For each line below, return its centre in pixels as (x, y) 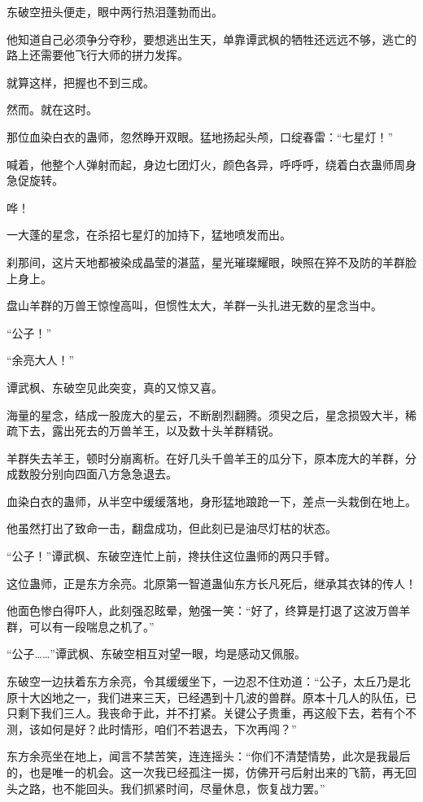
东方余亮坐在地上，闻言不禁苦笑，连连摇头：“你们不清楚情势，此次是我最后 (209, 756)
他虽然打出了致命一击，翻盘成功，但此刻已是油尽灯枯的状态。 (172, 528)
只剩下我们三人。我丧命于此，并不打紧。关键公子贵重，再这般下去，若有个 (206, 713)
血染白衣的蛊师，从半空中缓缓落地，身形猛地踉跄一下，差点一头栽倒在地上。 (211, 501)
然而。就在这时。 (52, 109)
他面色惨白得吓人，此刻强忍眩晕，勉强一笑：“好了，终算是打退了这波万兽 (203, 610)
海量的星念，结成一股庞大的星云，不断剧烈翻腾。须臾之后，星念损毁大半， (206, 414)
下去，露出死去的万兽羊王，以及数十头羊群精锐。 (148, 431)
